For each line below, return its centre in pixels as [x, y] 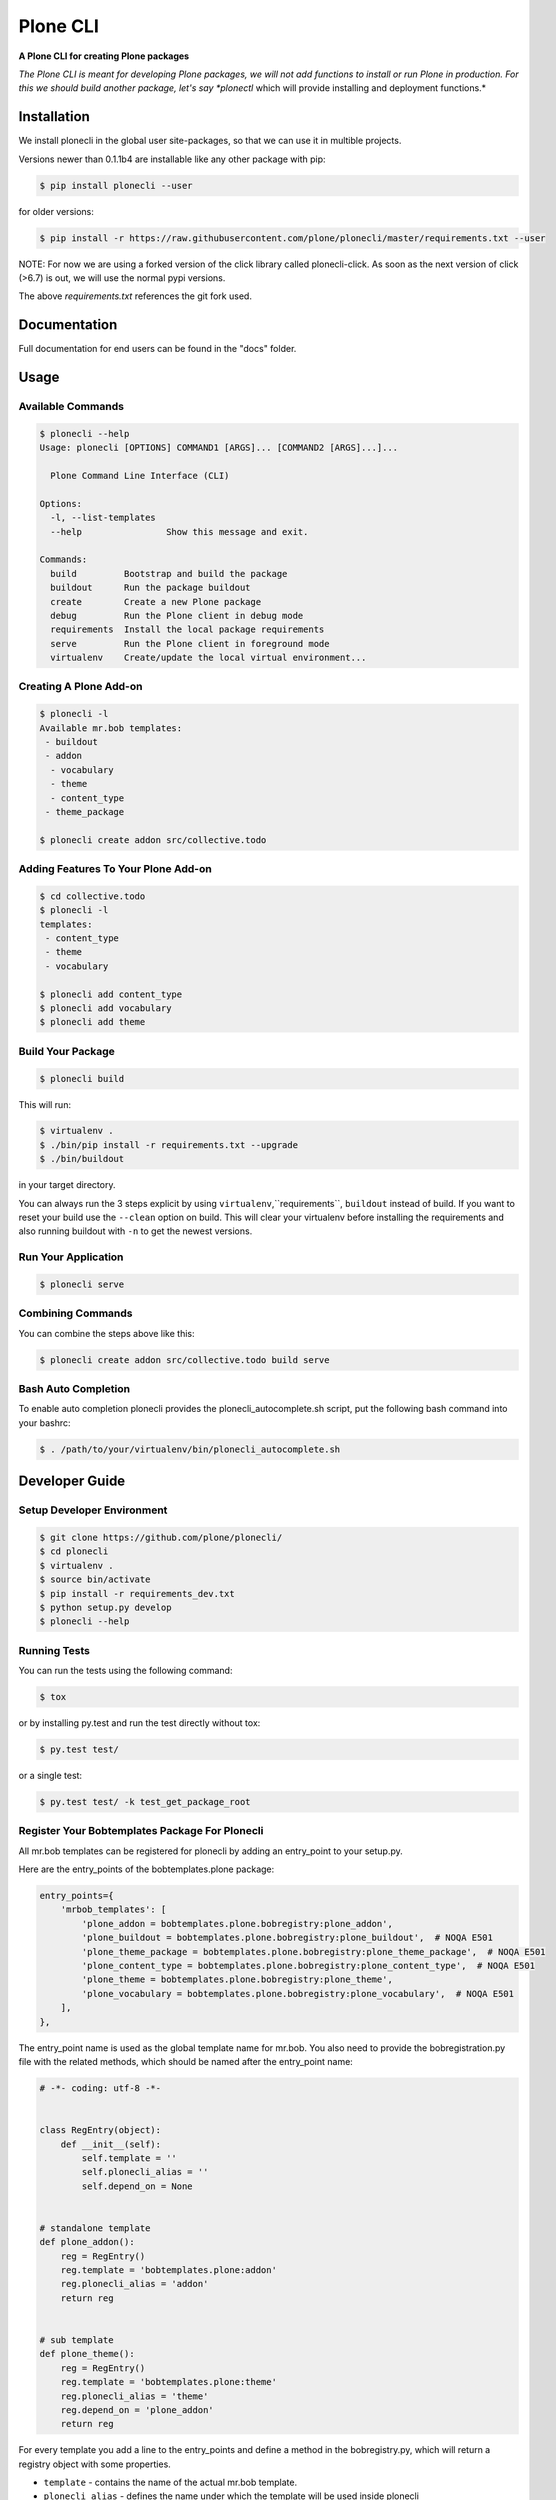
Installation [54, 116]
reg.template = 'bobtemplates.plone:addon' [168, 2270]
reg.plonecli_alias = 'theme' [134, 2396]
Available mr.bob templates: [111, 728]
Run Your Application [71, 1257]
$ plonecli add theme [92, 1022]
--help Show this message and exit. [179, 531]
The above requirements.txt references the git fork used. [135, 296]
